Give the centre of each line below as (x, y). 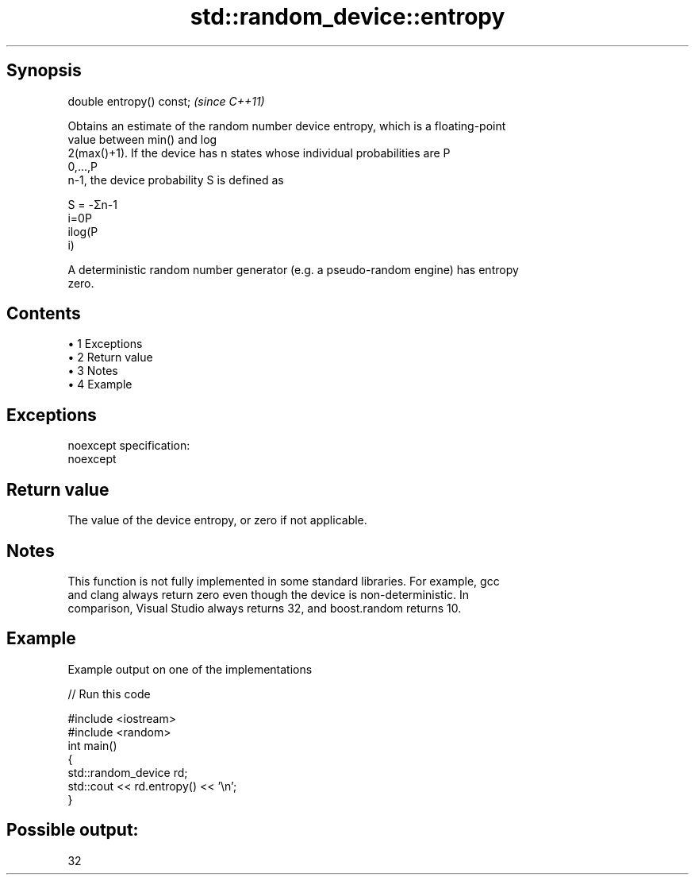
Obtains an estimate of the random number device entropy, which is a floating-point (287, 126)
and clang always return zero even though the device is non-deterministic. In (269, 594)
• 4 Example (100, 384)
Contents (44, 314)
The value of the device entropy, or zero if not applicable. (217, 520)
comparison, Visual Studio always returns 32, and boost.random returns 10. (265, 608)
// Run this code (109, 694)
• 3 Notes (93, 371)
